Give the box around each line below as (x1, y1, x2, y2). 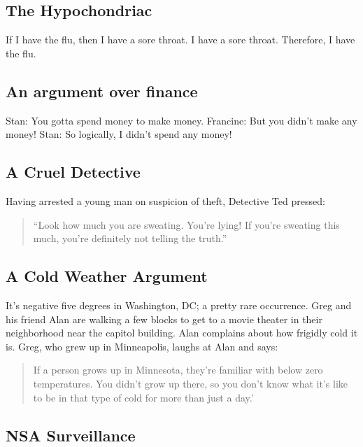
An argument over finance (6, 80, 198, 101)
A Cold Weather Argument (6, 265, 208, 287)
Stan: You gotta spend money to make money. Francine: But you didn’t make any (6, 113, 357, 127)
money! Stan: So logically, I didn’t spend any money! (6, 127, 232, 141)
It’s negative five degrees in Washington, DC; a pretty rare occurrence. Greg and (6, 297, 352, 312)
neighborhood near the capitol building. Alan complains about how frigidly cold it (6, 325, 358, 340)
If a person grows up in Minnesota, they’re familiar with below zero (33, 362, 323, 377)
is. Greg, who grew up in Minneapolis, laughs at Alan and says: (6, 339, 278, 353)
